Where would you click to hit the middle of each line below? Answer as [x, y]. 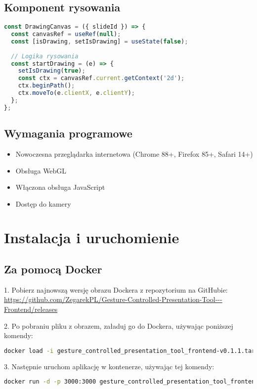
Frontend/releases [31, 309]
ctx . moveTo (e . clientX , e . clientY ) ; [77, 93]
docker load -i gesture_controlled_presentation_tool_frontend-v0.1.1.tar [130, 351]
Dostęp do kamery [43, 203]
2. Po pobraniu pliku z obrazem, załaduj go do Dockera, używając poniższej [119, 325]
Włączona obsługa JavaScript [60, 187]
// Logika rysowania [45, 56]
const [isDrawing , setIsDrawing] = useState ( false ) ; [100, 41]
